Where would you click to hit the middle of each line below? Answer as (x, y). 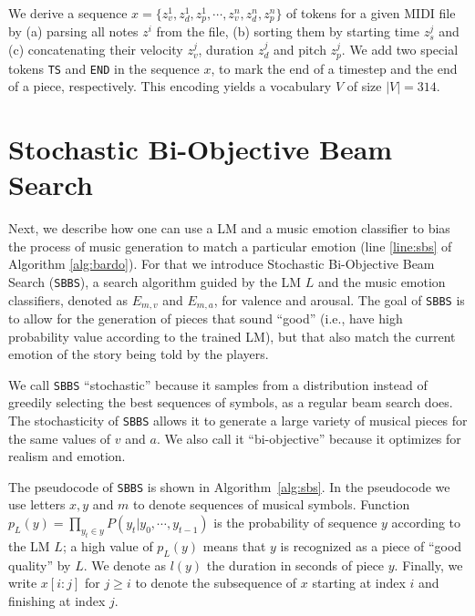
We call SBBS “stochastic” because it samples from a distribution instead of (218, 384)
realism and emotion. (67, 456)
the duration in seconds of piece (295, 565)
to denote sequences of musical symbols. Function (272, 504)
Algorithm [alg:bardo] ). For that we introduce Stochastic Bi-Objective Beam (222, 264)
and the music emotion (382, 281)
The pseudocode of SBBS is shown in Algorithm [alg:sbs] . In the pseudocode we (229, 486)
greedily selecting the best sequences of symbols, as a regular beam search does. (231, 402)
